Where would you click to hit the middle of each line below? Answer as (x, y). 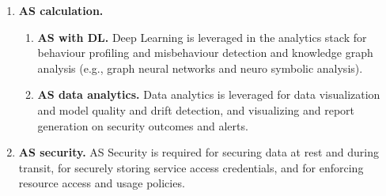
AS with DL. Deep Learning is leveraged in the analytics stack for (202, 37)
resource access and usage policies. (102, 183)
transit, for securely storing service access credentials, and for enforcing (191, 167)
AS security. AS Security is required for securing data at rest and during (199, 152)
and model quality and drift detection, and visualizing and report (196, 109)
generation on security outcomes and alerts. (143, 125)
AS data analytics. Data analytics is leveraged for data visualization (209, 94)
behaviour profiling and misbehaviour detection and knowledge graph (205, 53)
